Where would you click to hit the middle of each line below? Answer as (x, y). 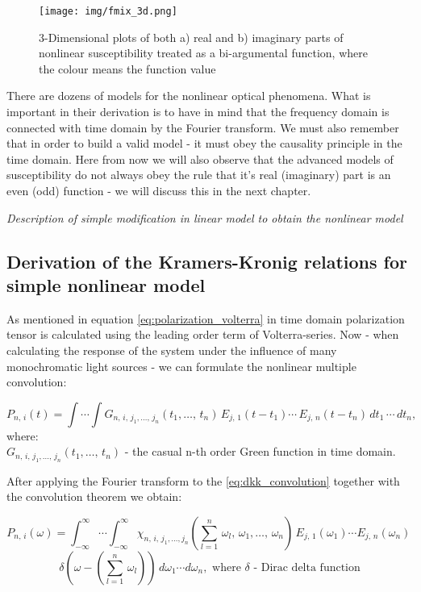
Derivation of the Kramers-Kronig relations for (207, 261)
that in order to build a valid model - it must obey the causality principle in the (204, 143)
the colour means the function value (127, 68)
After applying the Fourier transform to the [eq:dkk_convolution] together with (203, 480)
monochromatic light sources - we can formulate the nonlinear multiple (181, 366)
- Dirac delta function (307, 567)
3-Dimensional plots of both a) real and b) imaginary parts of (191, 37)
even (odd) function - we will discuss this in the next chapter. (159, 190)
